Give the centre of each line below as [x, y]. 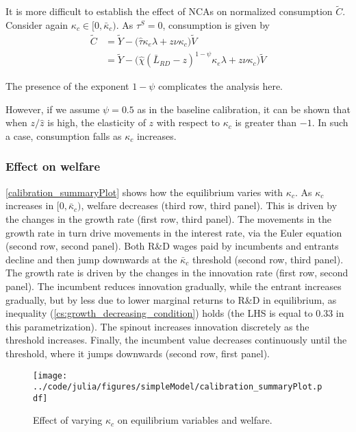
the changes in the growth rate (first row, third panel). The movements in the [169, 218]
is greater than [266, 122]
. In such [330, 122]
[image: [50, 375]
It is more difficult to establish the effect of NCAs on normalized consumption [169, 11]
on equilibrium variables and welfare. [195, 420]
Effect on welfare [53, 166]
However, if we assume [53, 109]
